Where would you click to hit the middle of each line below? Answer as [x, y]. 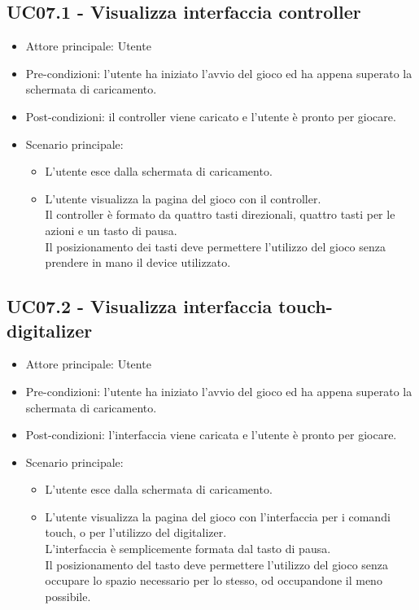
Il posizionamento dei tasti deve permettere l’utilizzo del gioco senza [215, 246]
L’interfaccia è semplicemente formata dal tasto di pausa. [188, 549]
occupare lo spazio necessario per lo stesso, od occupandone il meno [214, 580]
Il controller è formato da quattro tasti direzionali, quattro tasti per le [220, 214]
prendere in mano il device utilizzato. [138, 262]
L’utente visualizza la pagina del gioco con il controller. [183, 198]
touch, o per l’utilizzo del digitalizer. [136, 532]
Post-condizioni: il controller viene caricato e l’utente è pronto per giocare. [211, 116]
